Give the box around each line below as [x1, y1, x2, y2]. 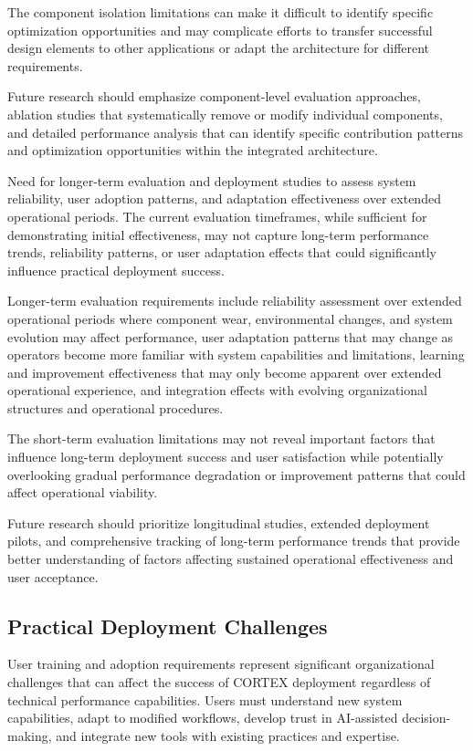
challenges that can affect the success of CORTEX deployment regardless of [7, 673, 431, 692]
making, [7, 725, 52, 745]
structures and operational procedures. [7, 398, 224, 417]
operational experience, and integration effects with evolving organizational [7, 381, 427, 400]
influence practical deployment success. [7, 260, 225, 279]
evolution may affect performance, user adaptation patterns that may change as [7, 327, 454, 346]
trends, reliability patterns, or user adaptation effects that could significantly [7, 243, 437, 262]
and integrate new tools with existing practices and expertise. [56, 725, 400, 745]
